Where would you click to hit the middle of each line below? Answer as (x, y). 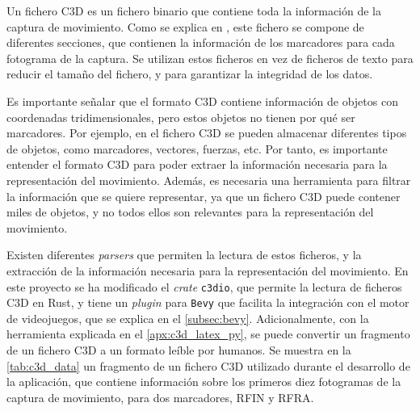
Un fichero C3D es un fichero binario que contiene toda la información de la (194, 10)
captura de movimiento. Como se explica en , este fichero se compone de (185, 26)
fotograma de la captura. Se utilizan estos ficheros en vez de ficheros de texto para (210, 58)
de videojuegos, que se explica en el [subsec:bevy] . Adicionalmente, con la (188, 318)
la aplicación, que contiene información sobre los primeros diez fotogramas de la (204, 382)
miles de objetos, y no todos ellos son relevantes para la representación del (190, 212)
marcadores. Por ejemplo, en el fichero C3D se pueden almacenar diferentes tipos (207, 133)
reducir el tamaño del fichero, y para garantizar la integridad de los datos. (190, 74)
